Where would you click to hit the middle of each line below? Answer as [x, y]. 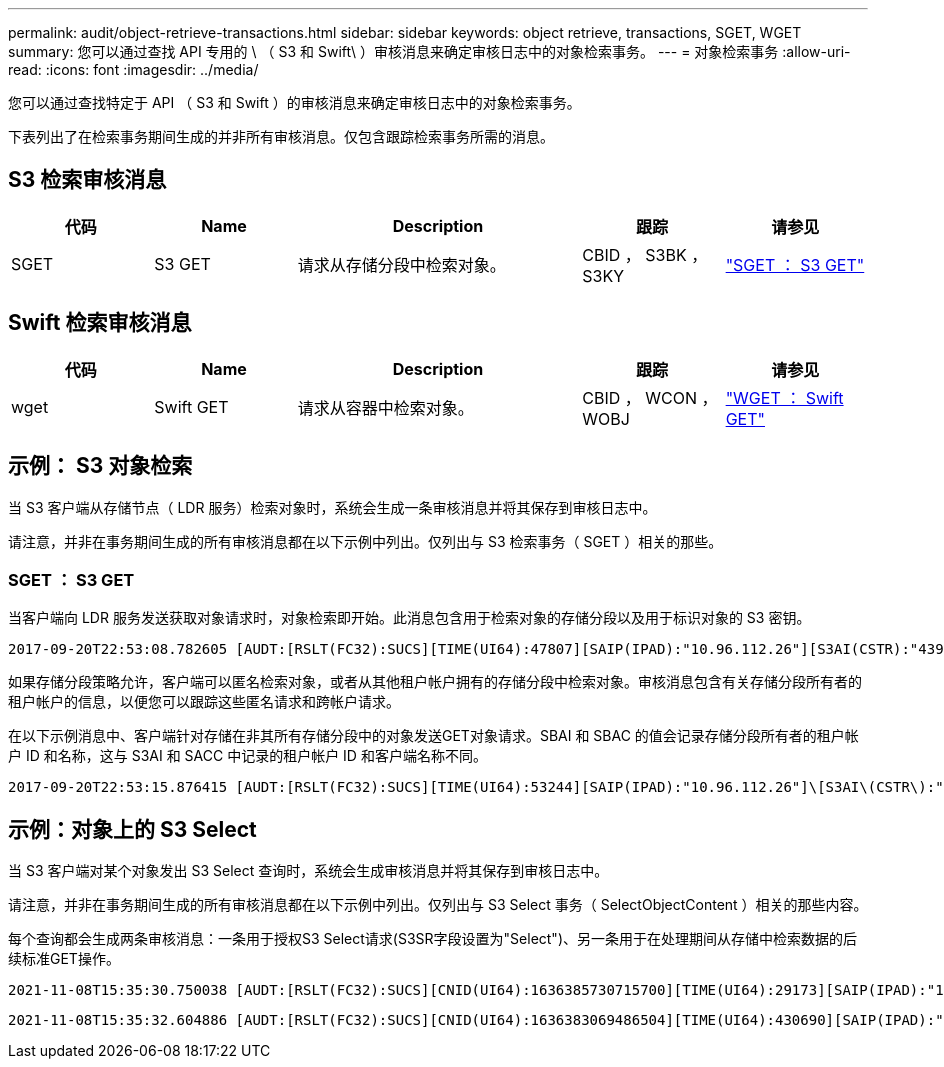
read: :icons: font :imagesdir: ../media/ [133, 69]
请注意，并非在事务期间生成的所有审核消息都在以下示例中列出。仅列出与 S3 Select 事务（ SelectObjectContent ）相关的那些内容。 [438, 905]
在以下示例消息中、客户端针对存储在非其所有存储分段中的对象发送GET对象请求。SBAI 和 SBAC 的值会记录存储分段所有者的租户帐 [433, 736]
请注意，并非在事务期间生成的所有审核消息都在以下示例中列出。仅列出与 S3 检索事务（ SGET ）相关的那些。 [365, 541]
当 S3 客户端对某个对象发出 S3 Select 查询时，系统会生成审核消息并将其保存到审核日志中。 [308, 871]
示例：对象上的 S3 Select [132, 829]
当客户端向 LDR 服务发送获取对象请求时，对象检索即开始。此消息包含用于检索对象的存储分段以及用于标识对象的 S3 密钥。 [409, 618]
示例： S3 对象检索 [100, 466]
